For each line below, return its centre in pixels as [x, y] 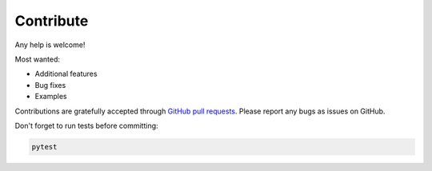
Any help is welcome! [50, 45]
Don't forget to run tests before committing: [87, 125]
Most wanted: [37, 59]
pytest [44, 147]
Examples [51, 97]
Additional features [66, 74]
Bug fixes [50, 85]
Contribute [52, 21]
